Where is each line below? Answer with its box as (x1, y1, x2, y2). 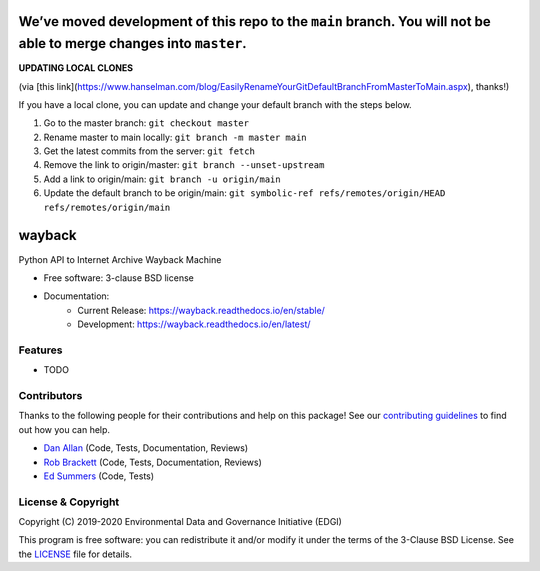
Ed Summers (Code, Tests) (43, 470, 155, 482)
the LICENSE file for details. (18, 548, 133, 560)
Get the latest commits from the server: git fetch (43, 145, 255, 157)
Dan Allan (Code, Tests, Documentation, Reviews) (43, 442, 249, 454)
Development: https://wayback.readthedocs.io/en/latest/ (77, 318, 311, 330)
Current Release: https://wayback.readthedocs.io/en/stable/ (77, 304, 325, 316)
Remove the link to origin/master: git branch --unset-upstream (43, 159, 325, 171)
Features (18, 343, 63, 357)
